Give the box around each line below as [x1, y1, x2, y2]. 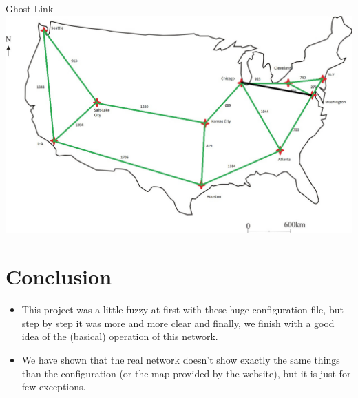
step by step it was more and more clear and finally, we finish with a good [21, 315, 335, 330]
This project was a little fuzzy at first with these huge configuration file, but [21, 302, 344, 317]
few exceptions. [21, 379, 86, 394]
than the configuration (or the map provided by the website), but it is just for [21, 366, 351, 380]
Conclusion [6, 262, 112, 291]
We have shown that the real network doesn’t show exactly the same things [21, 353, 340, 367]
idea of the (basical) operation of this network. [21, 329, 218, 344]
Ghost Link [6, 1, 54, 15]
